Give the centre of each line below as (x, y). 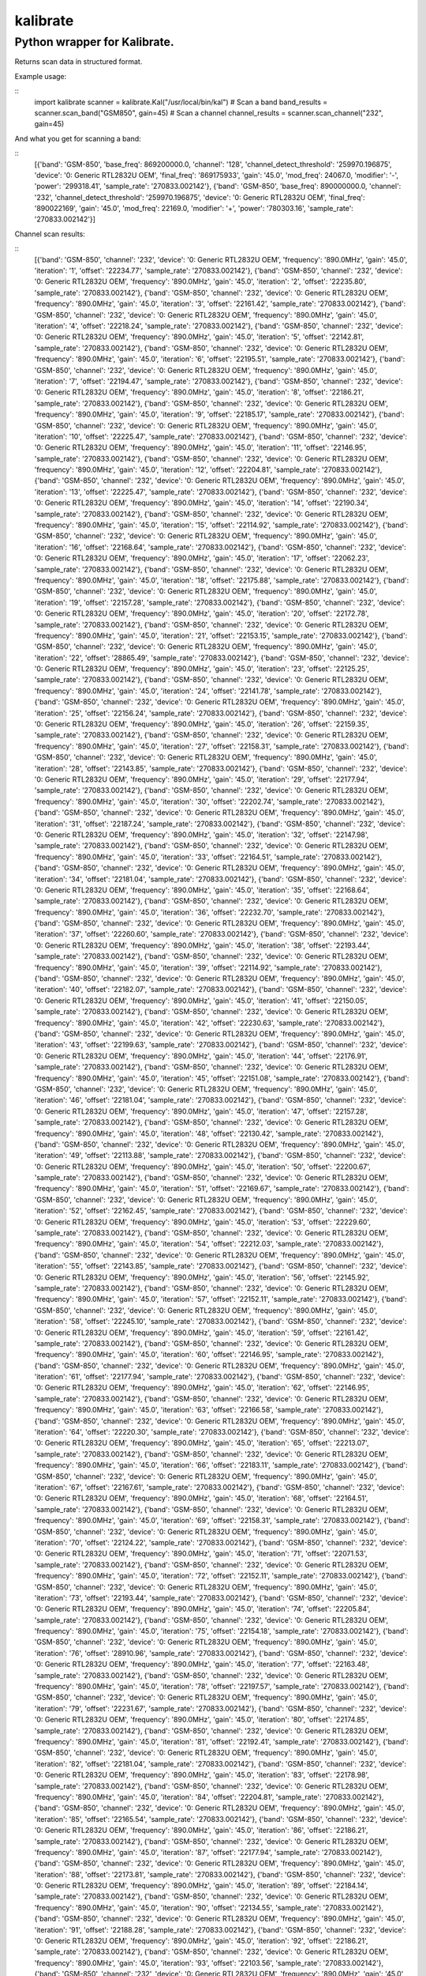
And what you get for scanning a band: (78, 138)
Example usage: (41, 76)
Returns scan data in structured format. (78, 62)
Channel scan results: (50, 234)
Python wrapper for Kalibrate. (94, 42)
